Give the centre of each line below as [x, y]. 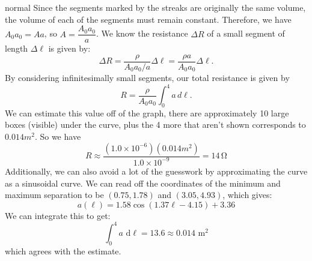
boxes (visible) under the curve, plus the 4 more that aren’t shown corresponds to [155, 124]
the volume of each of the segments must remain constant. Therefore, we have [148, 19]
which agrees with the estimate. [63, 250]
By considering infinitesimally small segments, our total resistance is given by [147, 77]
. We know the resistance [142, 33]
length [17, 48]
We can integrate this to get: [58, 215]
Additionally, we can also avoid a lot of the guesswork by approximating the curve [156, 171]
